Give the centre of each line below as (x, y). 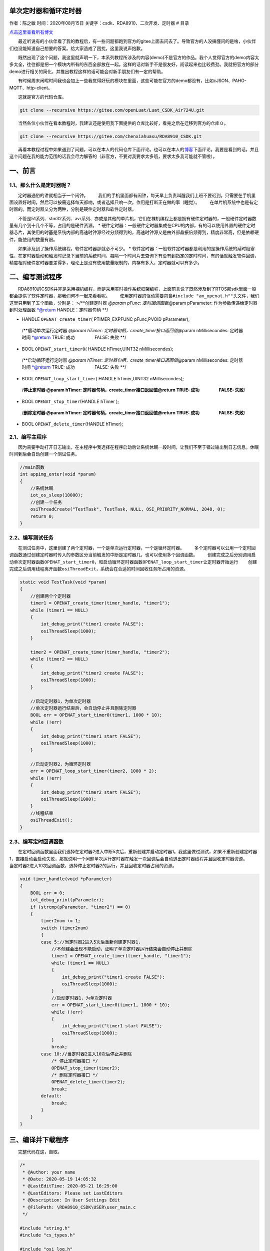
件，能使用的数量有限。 (33, 239)
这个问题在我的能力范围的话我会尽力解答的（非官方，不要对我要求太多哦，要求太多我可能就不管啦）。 (113, 156)
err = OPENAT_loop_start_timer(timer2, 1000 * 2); (93, 771)
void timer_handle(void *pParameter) (66, 879)
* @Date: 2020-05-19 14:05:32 (60, 1179)
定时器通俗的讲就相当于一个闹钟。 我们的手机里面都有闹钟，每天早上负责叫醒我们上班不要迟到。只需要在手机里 (137, 195)
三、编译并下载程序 (39, 1140)
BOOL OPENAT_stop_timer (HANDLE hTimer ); (70, 401)
